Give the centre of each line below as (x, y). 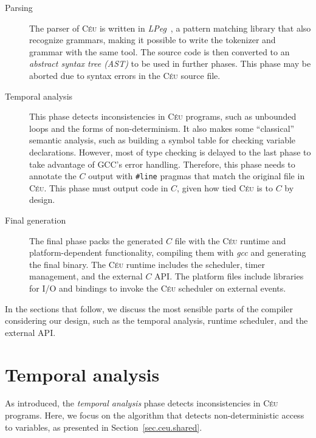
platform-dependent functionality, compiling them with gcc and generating (168, 252)
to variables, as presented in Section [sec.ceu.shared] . (104, 427)
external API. (30, 332)
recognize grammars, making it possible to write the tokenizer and (153, 40)
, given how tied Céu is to (225, 187)
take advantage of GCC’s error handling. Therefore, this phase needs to (162, 164)
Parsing (19, 7)
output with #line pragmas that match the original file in (197, 176)
